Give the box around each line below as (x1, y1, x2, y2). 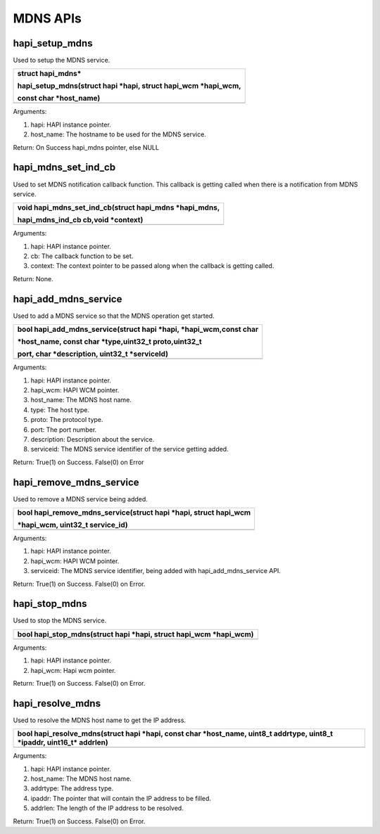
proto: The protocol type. (30, 416, 103, 424)
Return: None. (13, 274, 53, 283)
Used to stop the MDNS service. (13, 616, 107, 625)
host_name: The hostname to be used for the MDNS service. (30, 130, 207, 139)
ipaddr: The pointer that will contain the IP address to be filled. (30, 794, 211, 802)
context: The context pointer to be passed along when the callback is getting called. (30, 262, 274, 270)
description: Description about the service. (30, 435, 155, 443)
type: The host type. (30, 405, 89, 414)
